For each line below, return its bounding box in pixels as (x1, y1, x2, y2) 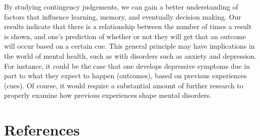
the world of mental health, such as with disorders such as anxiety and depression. (4, 50, 256, 61)
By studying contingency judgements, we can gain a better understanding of (4, 2, 238, 12)
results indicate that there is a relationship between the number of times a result (4, 21, 252, 32)
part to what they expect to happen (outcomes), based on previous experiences (4, 70, 247, 81)
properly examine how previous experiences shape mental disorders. (4, 90, 212, 100)
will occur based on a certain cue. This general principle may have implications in (4, 41, 255, 51)
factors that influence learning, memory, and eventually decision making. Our (4, 11, 241, 22)
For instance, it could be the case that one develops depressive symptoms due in (4, 60, 250, 71)
